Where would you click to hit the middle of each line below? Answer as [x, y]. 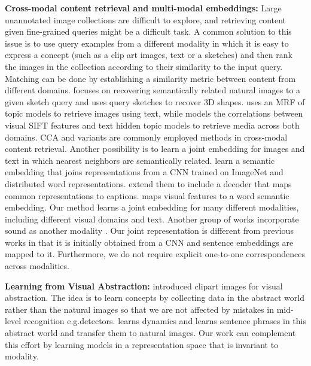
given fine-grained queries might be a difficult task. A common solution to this [148, 31]
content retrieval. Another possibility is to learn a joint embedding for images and [155, 149]
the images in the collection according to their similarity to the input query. [144, 66]
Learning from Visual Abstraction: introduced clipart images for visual [144, 286]
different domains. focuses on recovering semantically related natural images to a [153, 90]
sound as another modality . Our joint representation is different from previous [149, 231]
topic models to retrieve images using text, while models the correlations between [154, 113]
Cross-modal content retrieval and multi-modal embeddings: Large [143, 8]
